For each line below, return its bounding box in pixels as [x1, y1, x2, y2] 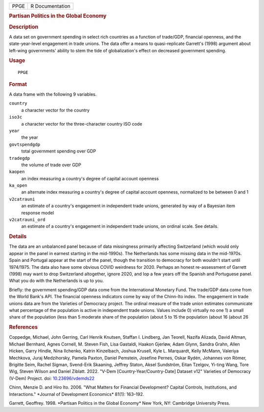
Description [9, 23, 39, 30]
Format [9, 81, 27, 87]
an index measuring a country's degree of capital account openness [21, 175, 159, 181]
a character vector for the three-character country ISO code [21, 121, 143, 127]
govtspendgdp [9, 142, 41, 147]
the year [21, 134, 38, 140]
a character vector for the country [21, 107, 90, 113]
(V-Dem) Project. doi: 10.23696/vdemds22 [9, 375, 95, 381]
